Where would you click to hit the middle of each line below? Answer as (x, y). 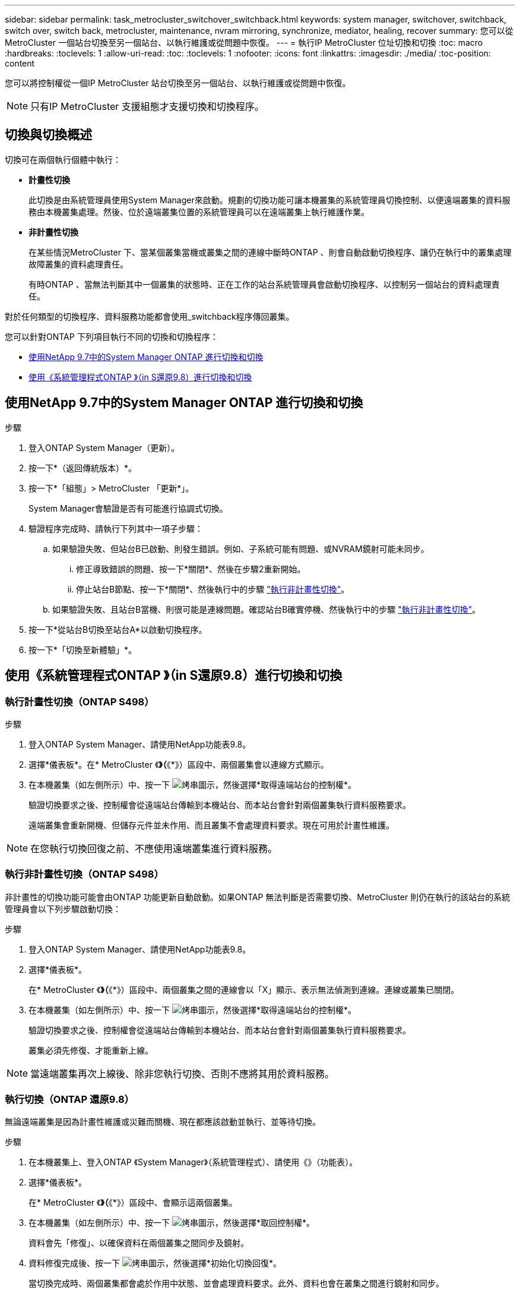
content (20, 63)
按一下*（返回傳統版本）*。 (83, 468)
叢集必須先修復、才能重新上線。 (91, 1050)
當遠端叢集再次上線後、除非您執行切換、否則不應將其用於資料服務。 (183, 1073)
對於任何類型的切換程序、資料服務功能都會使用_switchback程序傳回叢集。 (150, 316)
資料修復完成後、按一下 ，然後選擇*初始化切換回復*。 (155, 1263)
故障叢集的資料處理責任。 (78, 264)
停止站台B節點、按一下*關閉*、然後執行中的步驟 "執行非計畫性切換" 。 (213, 589)
